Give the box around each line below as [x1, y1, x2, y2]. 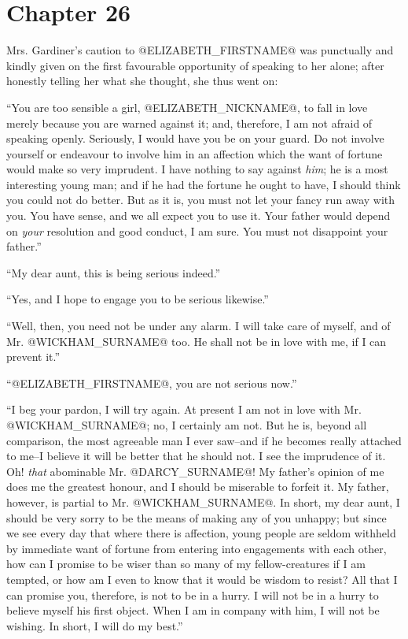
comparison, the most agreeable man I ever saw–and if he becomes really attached [6, 432, 402, 448]
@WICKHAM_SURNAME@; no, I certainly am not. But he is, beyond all [6, 417, 367, 433]
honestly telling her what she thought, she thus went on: [6, 72, 278, 89]
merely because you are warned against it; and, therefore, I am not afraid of [6, 114, 373, 131]
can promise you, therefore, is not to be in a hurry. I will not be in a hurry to [6, 586, 379, 603]
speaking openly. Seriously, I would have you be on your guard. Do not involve [6, 130, 384, 147]
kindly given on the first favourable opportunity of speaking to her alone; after [6, 57, 384, 73]
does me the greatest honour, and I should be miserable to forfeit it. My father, [6, 478, 389, 495]
